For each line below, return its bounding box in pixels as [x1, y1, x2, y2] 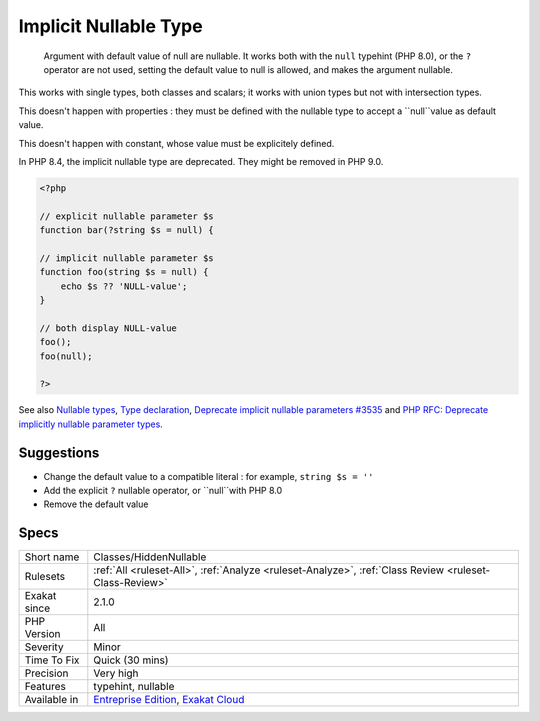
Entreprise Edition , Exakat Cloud [93, 693, 245, 707]
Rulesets [24, 570, 65, 584]
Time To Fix [24, 653, 80, 667]
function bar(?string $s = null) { [39, 225, 214, 236]
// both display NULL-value [39, 322, 177, 334]
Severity [24, 640, 64, 654]
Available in [24, 693, 79, 707]
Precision [24, 666, 69, 680]
